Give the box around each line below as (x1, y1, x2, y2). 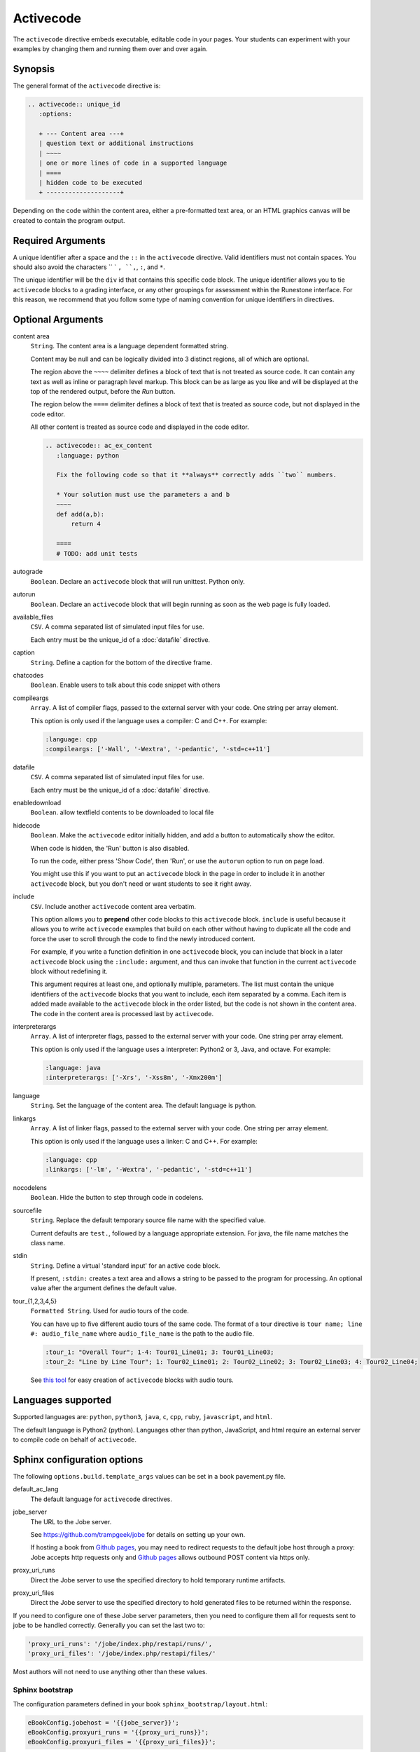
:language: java (45, 1064, 101, 1072)
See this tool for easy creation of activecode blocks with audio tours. (30, 1376, 234, 1384)
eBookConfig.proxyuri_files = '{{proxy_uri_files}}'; (27, 1738, 216, 1746)
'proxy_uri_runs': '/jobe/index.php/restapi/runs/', (27, 1640, 213, 1648)
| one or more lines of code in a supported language (38, 159, 227, 167)
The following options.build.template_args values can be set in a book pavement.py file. (13, 1472, 286, 1480)
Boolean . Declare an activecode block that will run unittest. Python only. (30, 577, 245, 585)
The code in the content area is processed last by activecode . (30, 1009, 214, 1018)
